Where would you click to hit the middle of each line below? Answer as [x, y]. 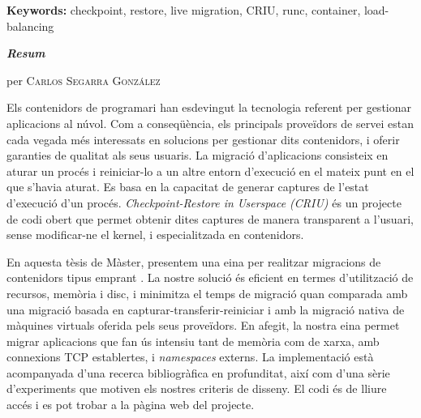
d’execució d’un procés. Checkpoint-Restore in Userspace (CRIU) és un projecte [204, 202]
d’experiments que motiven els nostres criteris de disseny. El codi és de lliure [197, 388]
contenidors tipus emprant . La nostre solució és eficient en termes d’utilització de [210, 277]
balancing [30, 26]
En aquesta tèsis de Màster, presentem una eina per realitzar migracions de [194, 261]
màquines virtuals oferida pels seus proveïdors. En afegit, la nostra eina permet [203, 325]
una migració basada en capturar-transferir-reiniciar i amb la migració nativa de [206, 309]
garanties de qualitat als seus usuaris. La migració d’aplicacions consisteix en [198, 155]
